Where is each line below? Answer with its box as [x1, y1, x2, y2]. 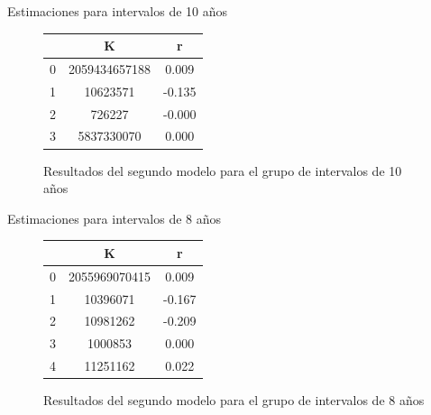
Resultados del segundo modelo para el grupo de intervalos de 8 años [43, 391, 425, 410]
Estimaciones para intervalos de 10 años [7, 2, 228, 20]
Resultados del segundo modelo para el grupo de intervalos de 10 [43, 161, 402, 180]
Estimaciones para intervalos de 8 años [7, 208, 222, 227]
